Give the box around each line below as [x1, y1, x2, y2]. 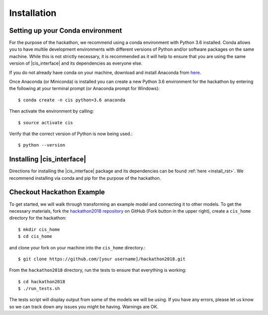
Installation [9, 7, 57, 18]
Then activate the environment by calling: [9, 108, 94, 114]
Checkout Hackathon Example [9, 188, 105, 196]
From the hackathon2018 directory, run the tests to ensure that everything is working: [9, 267, 187, 273]
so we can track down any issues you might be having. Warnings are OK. [9, 304, 158, 310]
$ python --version [18, 142, 66, 148]
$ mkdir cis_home [18, 227, 60, 232]
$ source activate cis [18, 120, 73, 125]
